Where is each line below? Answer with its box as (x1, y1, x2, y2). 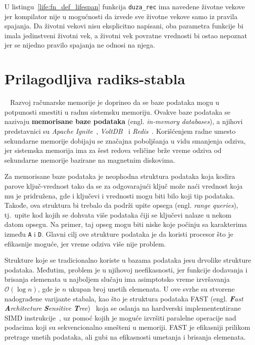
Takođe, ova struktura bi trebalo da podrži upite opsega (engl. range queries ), (4, 200, 238, 210)
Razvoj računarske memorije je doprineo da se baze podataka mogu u (10, 97, 219, 107)
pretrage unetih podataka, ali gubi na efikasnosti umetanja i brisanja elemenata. (4, 331, 246, 342)
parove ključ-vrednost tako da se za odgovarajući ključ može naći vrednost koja (4, 180, 243, 191)
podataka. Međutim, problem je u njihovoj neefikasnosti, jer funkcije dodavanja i (4, 264, 248, 274)
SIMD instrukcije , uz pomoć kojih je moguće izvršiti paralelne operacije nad (4, 312, 236, 322)
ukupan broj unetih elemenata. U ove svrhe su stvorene (68, 283, 235, 294)
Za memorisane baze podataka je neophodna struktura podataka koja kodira (4, 171, 235, 181)
